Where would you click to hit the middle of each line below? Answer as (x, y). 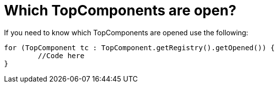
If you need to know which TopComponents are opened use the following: (126, 32)
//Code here (61, 55)
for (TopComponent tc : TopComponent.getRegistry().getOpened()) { (140, 47)
